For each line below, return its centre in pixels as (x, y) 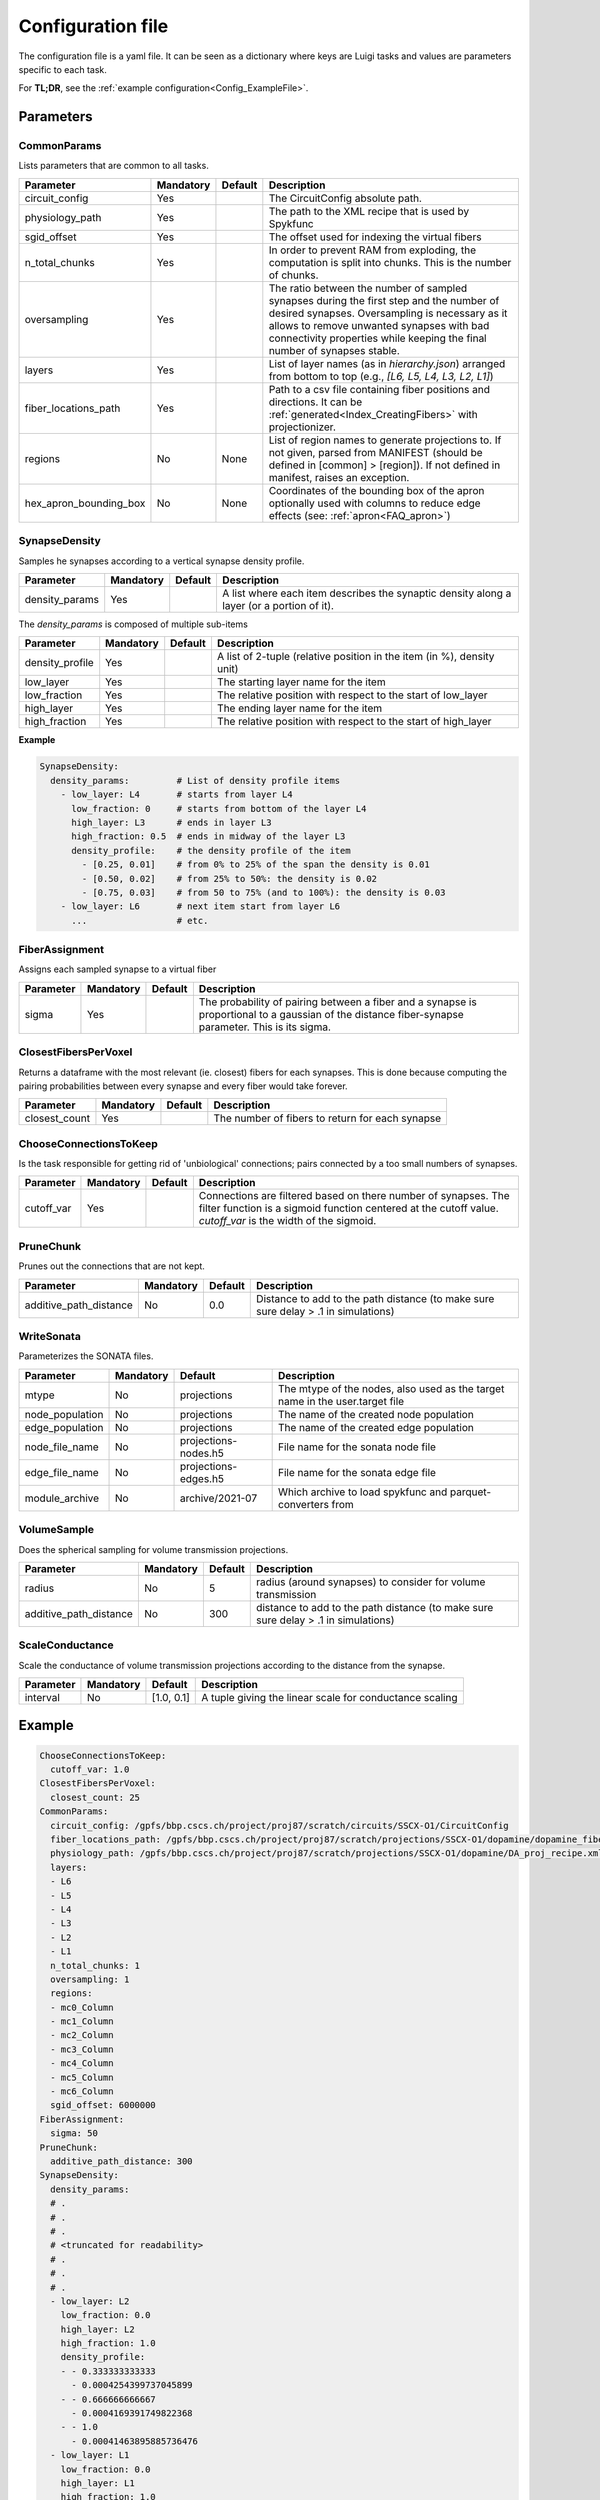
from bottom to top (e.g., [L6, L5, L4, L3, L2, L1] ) (381, 376)
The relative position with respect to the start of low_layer (352, 695)
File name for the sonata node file (357, 1447)
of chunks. (293, 275)
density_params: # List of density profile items (195, 780)
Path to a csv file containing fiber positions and (379, 389)
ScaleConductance (66, 1645)
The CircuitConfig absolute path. (345, 198)
